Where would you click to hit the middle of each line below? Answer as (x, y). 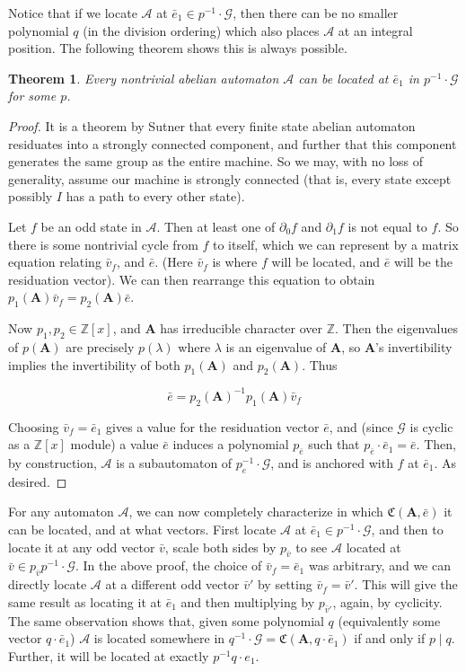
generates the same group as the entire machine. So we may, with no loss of (216, 161)
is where (235, 262)
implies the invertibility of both (94, 364)
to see (312, 547)
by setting (285, 584)
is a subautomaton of (174, 462)
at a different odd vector (172, 584)
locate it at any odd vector (82, 547)
